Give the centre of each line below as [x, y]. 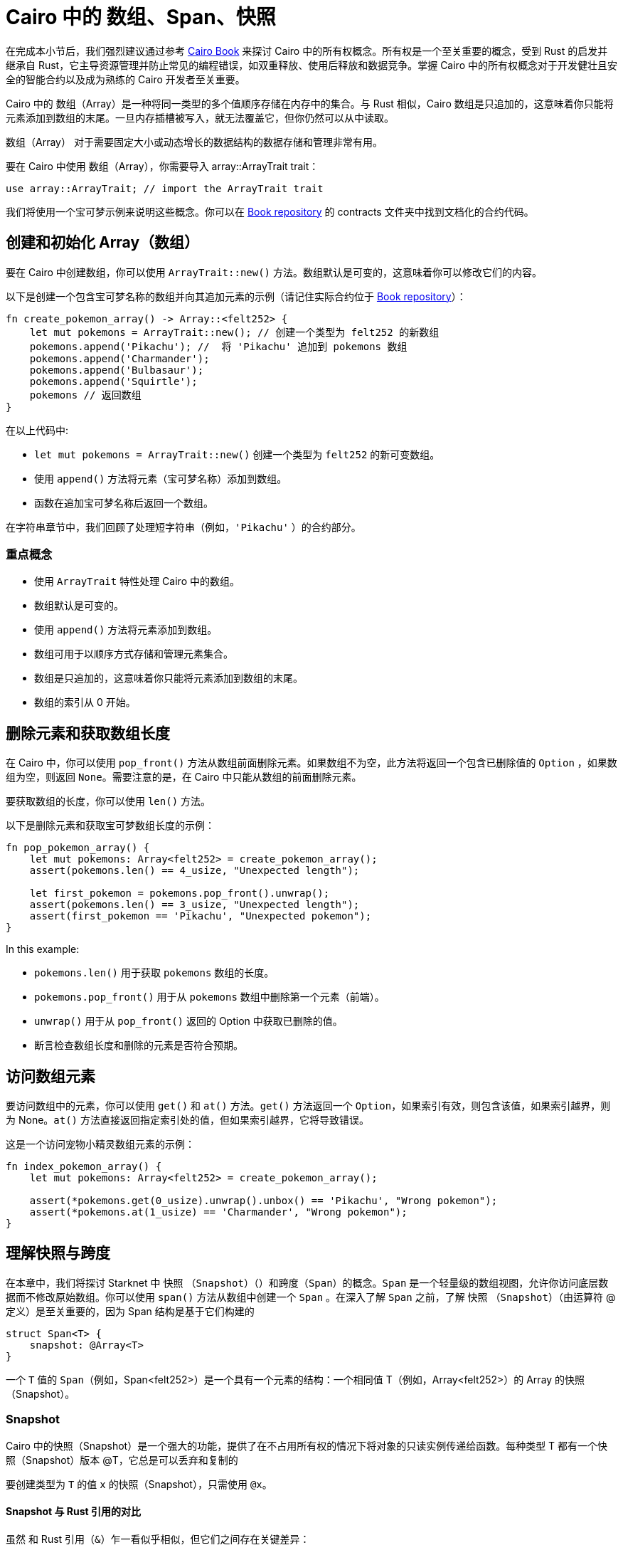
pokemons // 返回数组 [85, 395]
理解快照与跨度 [58, 1253]
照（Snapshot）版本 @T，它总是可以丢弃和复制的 [122, 1460]
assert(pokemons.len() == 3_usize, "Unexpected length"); [195, 905]
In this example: [43, 949]
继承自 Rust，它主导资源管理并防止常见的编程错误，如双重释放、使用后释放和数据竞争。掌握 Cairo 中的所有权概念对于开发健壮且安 [311, 65]
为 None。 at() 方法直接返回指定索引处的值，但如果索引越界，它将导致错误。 [187, 1120]
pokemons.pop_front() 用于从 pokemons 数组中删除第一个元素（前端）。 [209, 997]
